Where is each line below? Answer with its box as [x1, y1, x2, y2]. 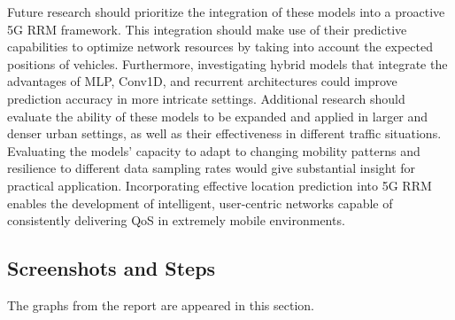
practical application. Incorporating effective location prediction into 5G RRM [7, 176, 432, 194]
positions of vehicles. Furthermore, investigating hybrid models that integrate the [7, 54, 448, 73]
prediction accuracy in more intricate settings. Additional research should [7, 89, 405, 107]
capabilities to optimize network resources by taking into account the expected [7, 37, 433, 56]
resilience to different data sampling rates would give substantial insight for [7, 159, 416, 177]
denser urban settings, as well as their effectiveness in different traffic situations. [7, 124, 442, 143]
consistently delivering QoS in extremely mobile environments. [7, 211, 345, 230]
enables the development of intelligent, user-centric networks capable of [7, 193, 393, 212]
